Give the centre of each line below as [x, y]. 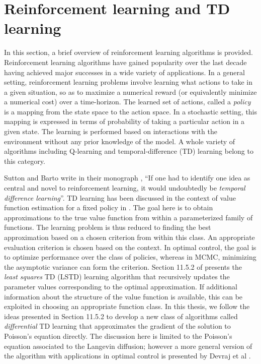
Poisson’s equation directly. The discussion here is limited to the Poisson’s [118, 336]
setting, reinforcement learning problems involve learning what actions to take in [128, 82]
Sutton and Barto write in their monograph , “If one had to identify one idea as [127, 178]
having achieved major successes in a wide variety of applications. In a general [124, 72]
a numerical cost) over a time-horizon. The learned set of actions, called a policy [127, 102]
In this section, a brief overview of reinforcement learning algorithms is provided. [128, 52]
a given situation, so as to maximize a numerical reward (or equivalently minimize [130, 92]
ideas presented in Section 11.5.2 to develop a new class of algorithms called [121, 316]
